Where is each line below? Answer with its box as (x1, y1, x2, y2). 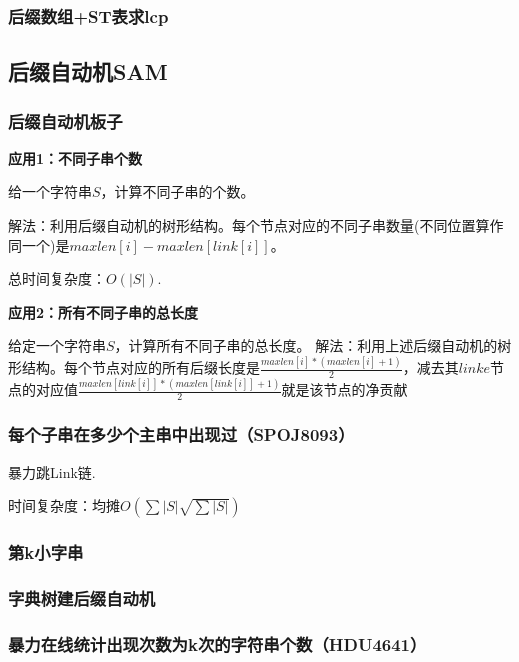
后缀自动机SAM (8, 56, 168, 87)
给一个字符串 (8, 181, 92, 202)
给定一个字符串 (8, 335, 106, 356)
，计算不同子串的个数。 (100, 181, 255, 202)
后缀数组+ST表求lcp (8, 3, 169, 28)
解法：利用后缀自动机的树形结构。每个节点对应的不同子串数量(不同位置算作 (8, 215, 504, 236)
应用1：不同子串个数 (8, 147, 143, 168)
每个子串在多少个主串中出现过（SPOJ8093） (8, 422, 355, 447)
